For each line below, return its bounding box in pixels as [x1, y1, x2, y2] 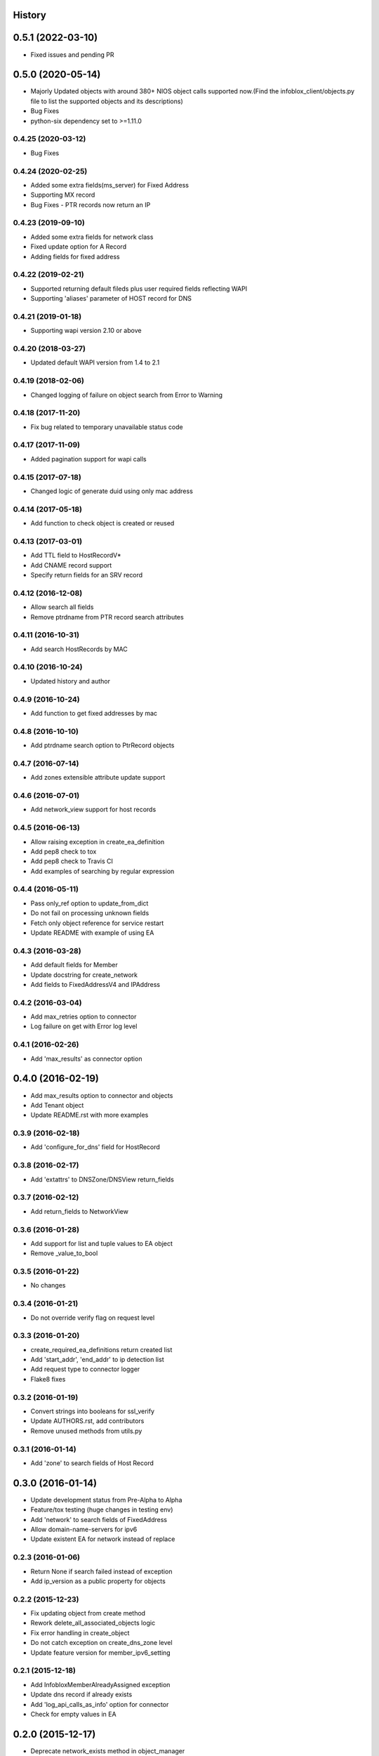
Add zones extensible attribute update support [30, 773, 166, 782]
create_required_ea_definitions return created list [30, 1345, 173, 1354]
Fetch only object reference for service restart [30, 919, 164, 927]
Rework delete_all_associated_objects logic [30, 1619, 156, 1627]
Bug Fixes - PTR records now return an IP [30, 200, 151, 209]
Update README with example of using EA [30, 929, 154, 937]
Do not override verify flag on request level [30, 1313, 155, 1322]
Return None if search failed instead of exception [30, 1567, 173, 1575]
